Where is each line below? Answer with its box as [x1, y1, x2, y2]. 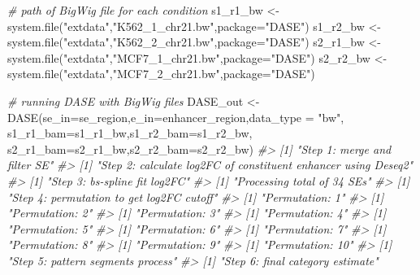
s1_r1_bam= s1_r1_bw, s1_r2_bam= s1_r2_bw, [7, 124, 253, 142]
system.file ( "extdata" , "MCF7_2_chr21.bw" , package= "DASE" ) [7, 65, 315, 82]
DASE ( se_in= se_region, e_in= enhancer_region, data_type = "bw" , [7, 108, 344, 125]
